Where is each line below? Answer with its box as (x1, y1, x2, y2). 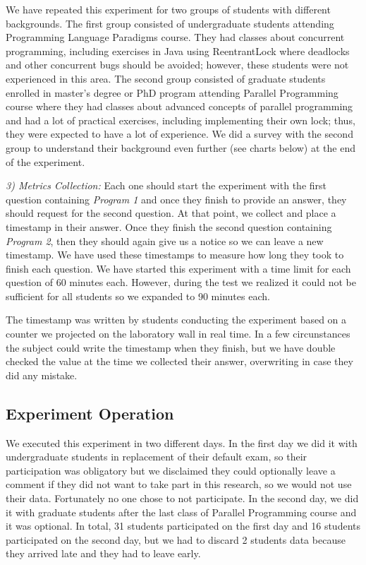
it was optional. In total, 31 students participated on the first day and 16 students (6, 518, 361, 533)
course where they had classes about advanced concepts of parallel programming (6, 99, 353, 114)
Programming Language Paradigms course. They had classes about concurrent (6, 30, 345, 44)
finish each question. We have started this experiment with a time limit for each (6, 261, 351, 275)
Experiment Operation (6, 402, 174, 424)
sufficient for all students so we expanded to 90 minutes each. (6, 288, 270, 303)
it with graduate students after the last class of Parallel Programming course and (6, 504, 357, 519)
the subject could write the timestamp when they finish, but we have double (6, 340, 336, 355)
